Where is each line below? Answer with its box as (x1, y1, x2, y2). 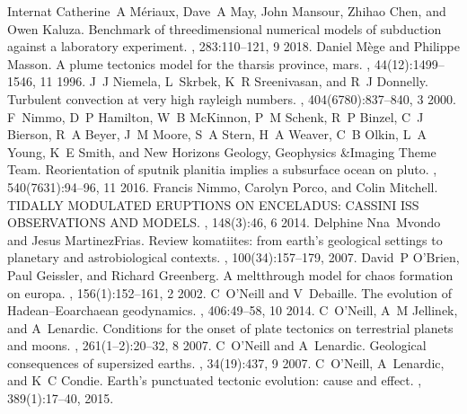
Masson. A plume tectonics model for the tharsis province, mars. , (7, 54, 371, 73)
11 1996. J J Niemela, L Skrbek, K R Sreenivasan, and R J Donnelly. (40, 72, 428, 91)
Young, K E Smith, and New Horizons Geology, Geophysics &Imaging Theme (7, 142, 436, 161)
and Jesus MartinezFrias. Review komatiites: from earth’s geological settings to (7, 230, 443, 249)
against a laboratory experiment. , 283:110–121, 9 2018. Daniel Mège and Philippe (7, 37, 460, 56)
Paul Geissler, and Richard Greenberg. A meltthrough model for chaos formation (7, 265, 454, 284)
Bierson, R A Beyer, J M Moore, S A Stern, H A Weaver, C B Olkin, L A (7, 125, 427, 144)
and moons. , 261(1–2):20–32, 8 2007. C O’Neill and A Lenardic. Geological (7, 336, 427, 355)
